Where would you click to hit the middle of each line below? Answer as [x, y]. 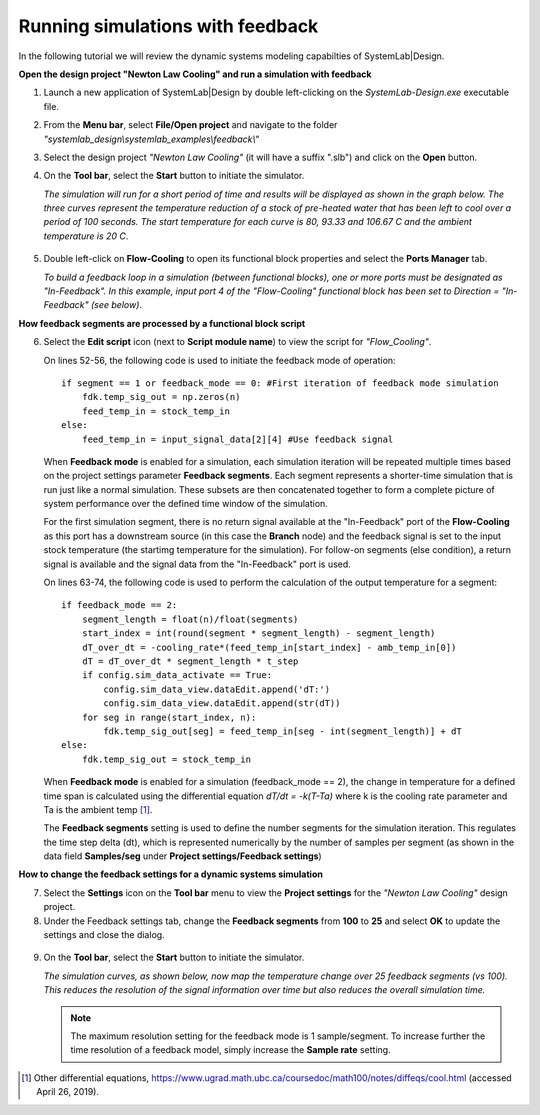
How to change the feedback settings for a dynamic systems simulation [171, 874]
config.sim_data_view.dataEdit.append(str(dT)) [222, 703]
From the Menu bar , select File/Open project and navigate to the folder [190, 125]
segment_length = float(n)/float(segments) [190, 619]
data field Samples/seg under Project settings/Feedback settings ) [182, 856]
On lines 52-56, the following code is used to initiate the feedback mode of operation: [219, 360]
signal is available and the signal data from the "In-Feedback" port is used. [197, 564]
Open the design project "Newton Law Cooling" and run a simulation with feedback [195, 74]
